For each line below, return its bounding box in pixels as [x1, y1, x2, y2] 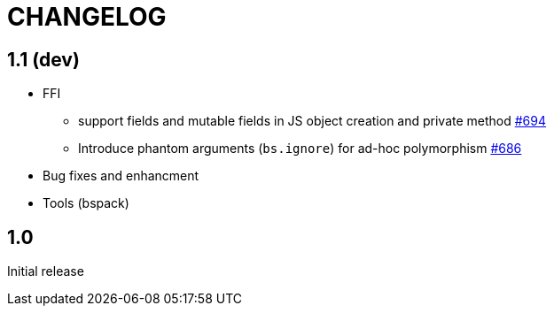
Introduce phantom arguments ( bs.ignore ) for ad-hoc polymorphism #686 [78, 141, 522, 156]
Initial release [7, 263, 84, 279]
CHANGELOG [7, 2, 167, 32]
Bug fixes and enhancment [43, 168, 199, 184]
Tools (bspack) [43, 195, 129, 211]
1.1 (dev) [7, 48, 80, 71]
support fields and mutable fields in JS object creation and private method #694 [78, 113, 547, 129]
